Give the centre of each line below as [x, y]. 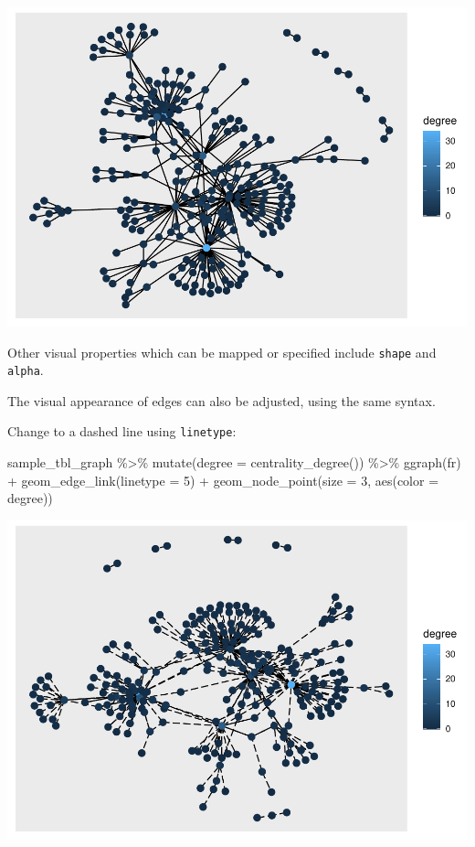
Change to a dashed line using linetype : [122, 431]
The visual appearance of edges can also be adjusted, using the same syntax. [222, 400]
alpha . [26, 370]
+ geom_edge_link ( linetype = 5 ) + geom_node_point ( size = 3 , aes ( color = [223, 480]
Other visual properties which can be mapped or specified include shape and [222, 352]
